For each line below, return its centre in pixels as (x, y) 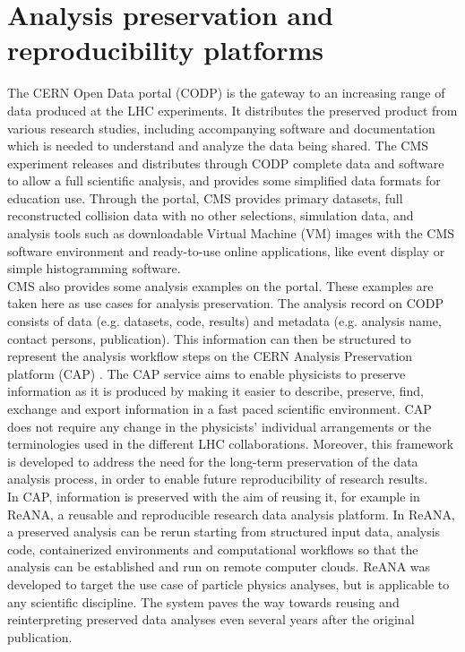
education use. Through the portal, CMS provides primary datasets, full (205, 197)
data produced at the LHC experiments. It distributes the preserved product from (232, 110)
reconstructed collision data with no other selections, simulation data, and (211, 215)
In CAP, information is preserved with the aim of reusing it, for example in (214, 496)
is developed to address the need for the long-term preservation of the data (213, 461)
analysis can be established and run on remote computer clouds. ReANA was (219, 566)
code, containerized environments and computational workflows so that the (213, 549)
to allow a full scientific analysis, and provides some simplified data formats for (224, 180)
